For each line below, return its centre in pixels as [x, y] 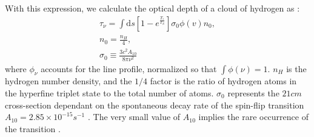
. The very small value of [134, 117]
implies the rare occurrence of [253, 117]
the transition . [33, 128]
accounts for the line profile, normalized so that [129, 68]
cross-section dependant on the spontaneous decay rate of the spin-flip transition [155, 105]
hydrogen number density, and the [68, 81]
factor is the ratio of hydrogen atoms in [223, 81]
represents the [253, 93]
